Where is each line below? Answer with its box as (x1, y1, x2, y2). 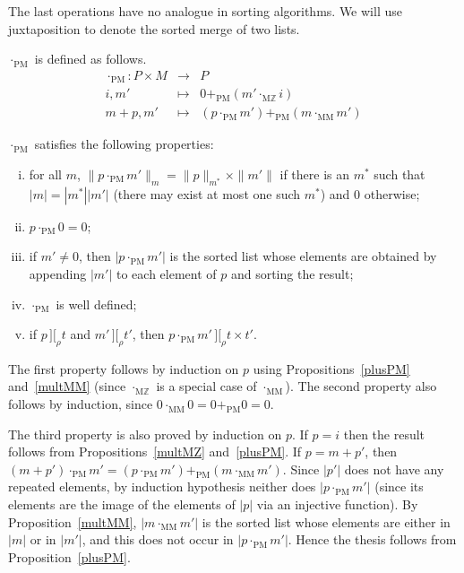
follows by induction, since (8, 395, 153, 413)
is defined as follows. (34, 49, 147, 68)
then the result (343, 424, 425, 443)
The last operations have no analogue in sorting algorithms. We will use (8, 2, 402, 20)
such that (374, 164, 425, 183)
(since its (374, 477, 424, 496)
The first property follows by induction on (8, 359, 239, 378)
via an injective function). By (256, 495, 418, 514)
